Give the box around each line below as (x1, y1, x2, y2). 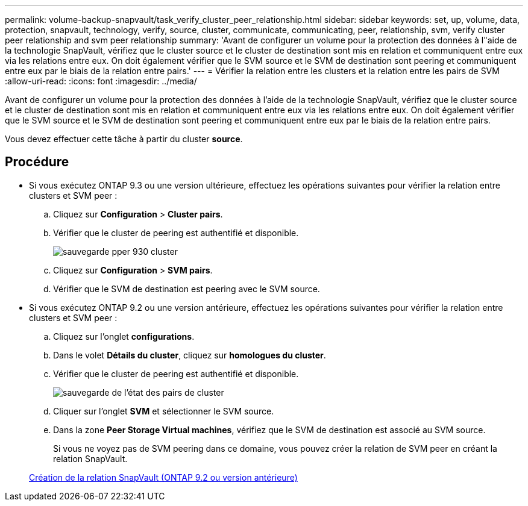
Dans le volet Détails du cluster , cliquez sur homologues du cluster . (53, 349, 326, 360)
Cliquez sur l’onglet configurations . (53, 331, 195, 342)
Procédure (5, 154, 69, 170)
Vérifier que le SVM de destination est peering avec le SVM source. (53, 283, 320, 294)
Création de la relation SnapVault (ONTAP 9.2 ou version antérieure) (29, 472, 298, 483)
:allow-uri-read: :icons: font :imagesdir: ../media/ (5, 76, 197, 86)
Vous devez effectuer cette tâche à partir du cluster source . (5, 134, 243, 144)
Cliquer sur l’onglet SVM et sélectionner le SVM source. (53, 405, 274, 416)
